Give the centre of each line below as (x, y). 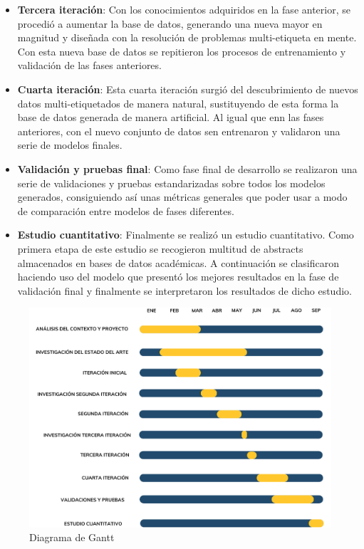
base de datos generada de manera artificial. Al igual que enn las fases (171, 117)
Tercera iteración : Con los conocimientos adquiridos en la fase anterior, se (184, 9)
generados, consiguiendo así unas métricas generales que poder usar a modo (182, 197)
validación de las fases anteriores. (89, 65)
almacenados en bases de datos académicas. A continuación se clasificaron (178, 262)
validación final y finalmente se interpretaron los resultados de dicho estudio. (184, 290)
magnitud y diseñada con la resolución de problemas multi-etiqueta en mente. (187, 37)
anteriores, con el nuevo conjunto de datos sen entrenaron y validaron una (179, 131)
